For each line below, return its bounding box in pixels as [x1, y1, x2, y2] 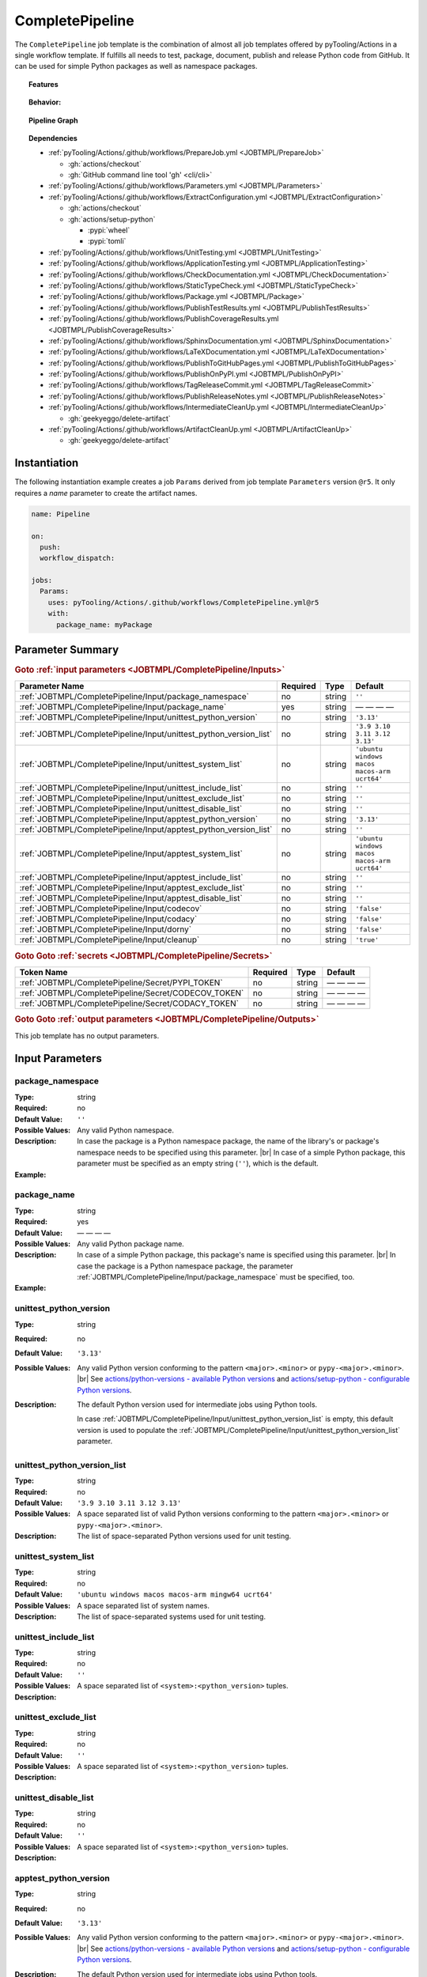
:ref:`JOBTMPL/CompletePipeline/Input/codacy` [19, 913, 198, 924]
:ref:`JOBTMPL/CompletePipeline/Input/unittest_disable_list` [19, 803, 243, 815]
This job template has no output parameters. [14, 1030, 160, 1040]
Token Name [19, 967, 68, 978]
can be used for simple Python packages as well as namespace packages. [14, 62, 258, 71]
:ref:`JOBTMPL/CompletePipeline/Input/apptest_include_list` [19, 872, 244, 883]
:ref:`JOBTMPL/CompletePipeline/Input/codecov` [19, 903, 202, 914]
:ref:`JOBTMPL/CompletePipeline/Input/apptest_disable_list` [19, 893, 243, 904]
